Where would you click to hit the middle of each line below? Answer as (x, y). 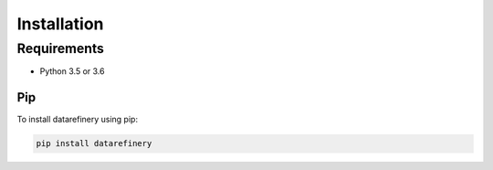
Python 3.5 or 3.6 (72, 71)
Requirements (61, 48)
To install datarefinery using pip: (78, 120)
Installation (60, 24)
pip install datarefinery (94, 143)
